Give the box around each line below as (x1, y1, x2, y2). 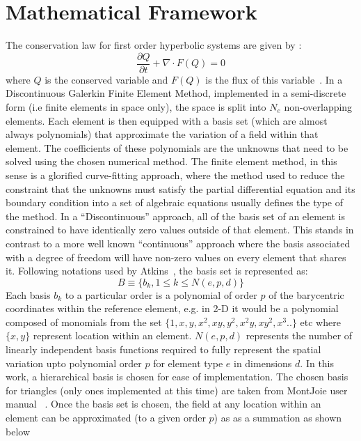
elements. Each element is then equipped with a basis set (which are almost (6, 113, 328, 127)
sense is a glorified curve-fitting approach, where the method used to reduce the (6, 167, 345, 182)
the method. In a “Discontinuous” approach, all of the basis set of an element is (6, 208, 345, 223)
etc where (300, 314, 341, 329)
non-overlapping (284, 99, 353, 114)
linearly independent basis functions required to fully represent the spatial (6, 342, 321, 357)
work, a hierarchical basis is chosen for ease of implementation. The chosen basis (6, 369, 348, 384)
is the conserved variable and (45, 72, 168, 86)
